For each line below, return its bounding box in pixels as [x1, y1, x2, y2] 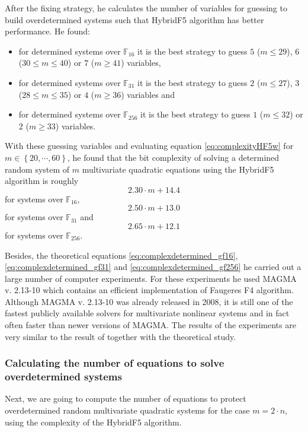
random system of [5, 163, 70, 175]
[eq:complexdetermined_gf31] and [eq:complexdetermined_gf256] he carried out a [5, 261, 301, 273]
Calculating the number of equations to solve [5, 355, 224, 370]
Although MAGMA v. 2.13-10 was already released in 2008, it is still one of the [5, 295, 293, 307]
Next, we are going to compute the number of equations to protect [5, 392, 246, 405]
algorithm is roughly [5, 174, 79, 187]
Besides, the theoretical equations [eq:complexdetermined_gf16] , [5, 249, 238, 261]
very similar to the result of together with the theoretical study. [5, 330, 236, 342]
